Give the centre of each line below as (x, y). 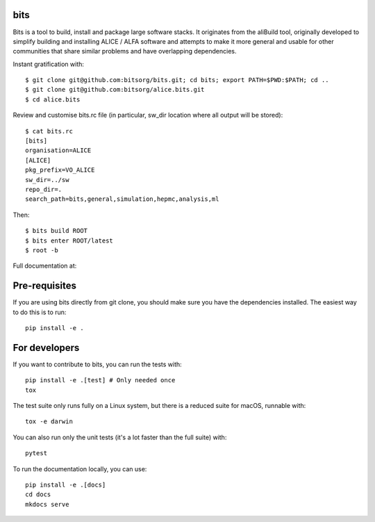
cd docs (38, 495)
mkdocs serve (47, 504)
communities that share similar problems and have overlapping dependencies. (125, 51)
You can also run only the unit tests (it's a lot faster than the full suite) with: (120, 437)
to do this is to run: (40, 312)
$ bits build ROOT (57, 231)
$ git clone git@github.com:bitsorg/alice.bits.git (115, 90)
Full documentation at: (45, 266)
